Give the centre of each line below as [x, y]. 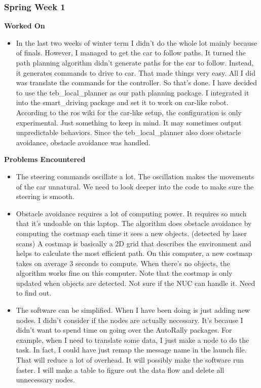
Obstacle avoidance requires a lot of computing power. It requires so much [131, 213]
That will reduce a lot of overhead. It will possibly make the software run [130, 360]
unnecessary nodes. [45, 380]
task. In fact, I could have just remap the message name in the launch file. [131, 350]
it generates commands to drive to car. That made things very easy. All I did [136, 72]
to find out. [34, 293]
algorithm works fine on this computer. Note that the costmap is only [124, 273]
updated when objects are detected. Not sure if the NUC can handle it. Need [136, 283]
